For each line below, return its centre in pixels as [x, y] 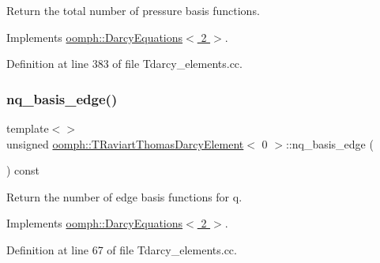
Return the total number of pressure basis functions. [133, 10]
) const [23, 170]
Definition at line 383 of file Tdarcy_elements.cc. [124, 64]
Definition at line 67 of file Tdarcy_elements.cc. [122, 249]
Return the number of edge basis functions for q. [124, 196]
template [28, 128]
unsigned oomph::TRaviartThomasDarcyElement [125, 143]
